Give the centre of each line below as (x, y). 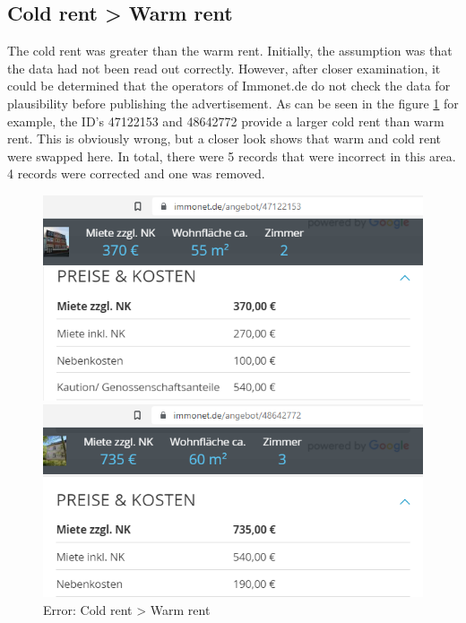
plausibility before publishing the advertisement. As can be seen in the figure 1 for (233, 103)
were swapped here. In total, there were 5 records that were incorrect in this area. (232, 156)
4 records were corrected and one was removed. (136, 173)
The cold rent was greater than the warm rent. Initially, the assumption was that (230, 51)
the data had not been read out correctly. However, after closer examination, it (224, 68)
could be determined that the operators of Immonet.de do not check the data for (229, 86)
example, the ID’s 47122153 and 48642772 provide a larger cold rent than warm (226, 121)
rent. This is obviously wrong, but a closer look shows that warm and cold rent (224, 138)
